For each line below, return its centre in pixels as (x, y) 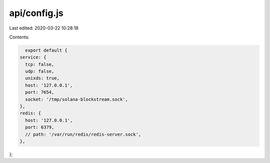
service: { (33, 57)
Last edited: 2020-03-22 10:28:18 (44, 28)
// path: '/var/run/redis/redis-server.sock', (83, 134)
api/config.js (36, 13)
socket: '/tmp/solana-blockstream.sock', (77, 99)
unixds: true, (42, 78)
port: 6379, (40, 127)
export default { (46, 50)
